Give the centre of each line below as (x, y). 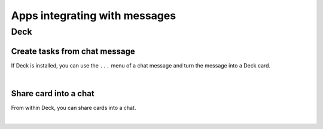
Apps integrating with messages (94, 16)
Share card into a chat (53, 93)
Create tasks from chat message (73, 51)
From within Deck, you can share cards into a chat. (74, 108)
